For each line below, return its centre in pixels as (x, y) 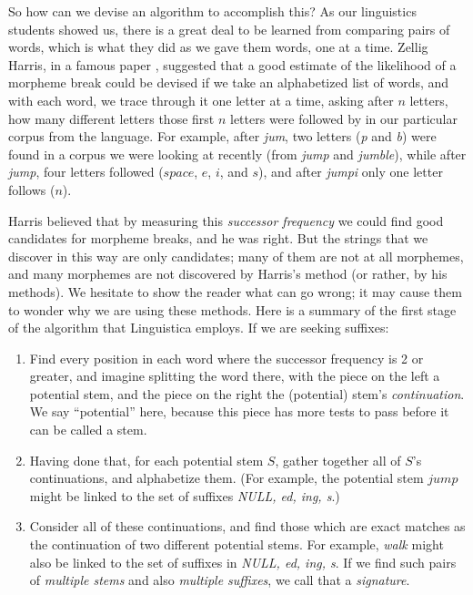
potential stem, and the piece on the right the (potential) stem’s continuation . (247, 393)
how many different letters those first (111, 118)
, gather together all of (338, 460)
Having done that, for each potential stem (146, 460)
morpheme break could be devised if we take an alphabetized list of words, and (229, 82)
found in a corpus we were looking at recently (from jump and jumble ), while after (237, 154)
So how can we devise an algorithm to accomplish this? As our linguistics (212, 11)
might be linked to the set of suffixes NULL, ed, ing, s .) (185, 495)
